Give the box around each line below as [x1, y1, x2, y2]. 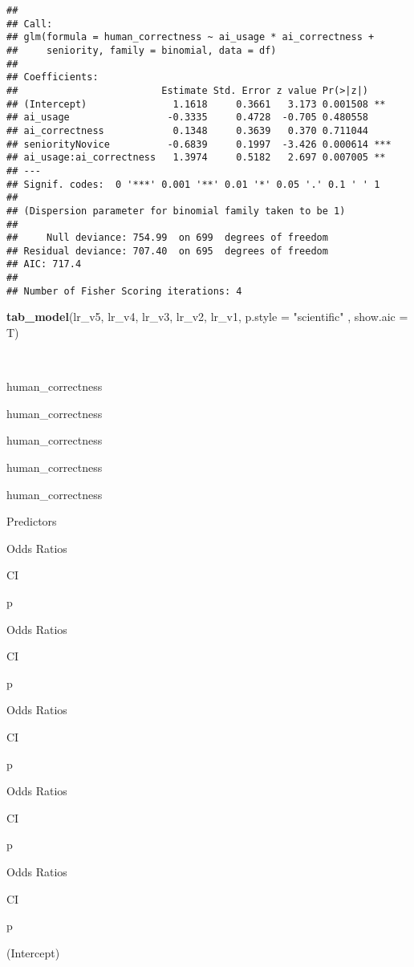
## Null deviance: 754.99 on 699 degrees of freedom [6, 232, 328, 244]
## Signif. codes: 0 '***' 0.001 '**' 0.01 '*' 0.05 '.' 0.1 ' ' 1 [6, 178, 380, 190]
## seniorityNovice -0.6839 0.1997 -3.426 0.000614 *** [6, 138, 392, 150]
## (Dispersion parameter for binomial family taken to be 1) [6, 205, 346, 217]
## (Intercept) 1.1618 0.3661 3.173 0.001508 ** [6, 98, 386, 110]
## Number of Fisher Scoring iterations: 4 [6, 285, 242, 297]
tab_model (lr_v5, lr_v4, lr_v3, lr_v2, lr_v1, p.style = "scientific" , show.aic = [6, 308, 408, 325]
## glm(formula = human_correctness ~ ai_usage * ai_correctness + [6, 31, 375, 43]
